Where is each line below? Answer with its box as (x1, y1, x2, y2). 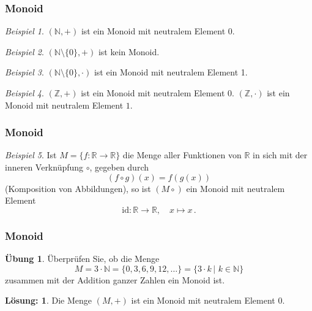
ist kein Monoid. (98, 45, 160, 58)
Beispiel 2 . (5, 45, 44, 58)
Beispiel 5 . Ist (5, 148, 57, 161)
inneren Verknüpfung (5, 161, 84, 173)
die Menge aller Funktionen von (122, 148, 242, 161)
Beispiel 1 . (5, 25, 44, 37)
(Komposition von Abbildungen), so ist (5, 182, 151, 194)
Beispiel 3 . (5, 66, 44, 79)
